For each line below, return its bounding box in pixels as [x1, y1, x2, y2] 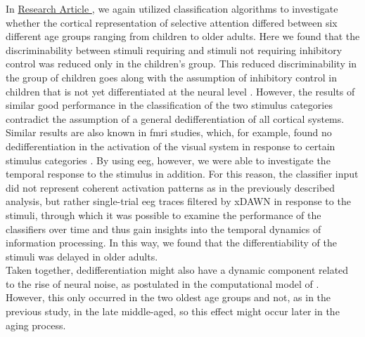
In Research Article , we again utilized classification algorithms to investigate [6, 1, 338, 15]
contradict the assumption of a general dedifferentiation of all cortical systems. [6, 111, 345, 126]
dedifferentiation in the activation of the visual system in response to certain [6, 138, 335, 153]
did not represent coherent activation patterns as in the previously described [6, 180, 335, 194]
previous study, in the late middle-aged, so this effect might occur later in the [6, 304, 340, 319]
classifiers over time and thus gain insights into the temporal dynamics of [6, 221, 321, 236]
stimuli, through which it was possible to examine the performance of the [6, 207, 321, 222]
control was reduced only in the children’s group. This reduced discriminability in [6, 56, 357, 71]
